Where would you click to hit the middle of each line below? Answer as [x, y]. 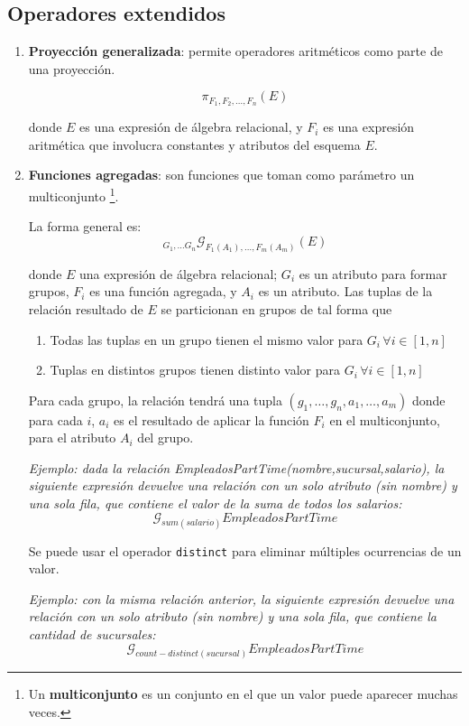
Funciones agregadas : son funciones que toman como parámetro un [221, 175]
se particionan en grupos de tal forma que [276, 308]
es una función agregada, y [163, 291]
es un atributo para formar [373, 273]
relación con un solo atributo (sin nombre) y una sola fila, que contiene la [232, 616]
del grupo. [166, 437]
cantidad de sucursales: [92, 633]
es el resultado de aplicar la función [212, 419]
